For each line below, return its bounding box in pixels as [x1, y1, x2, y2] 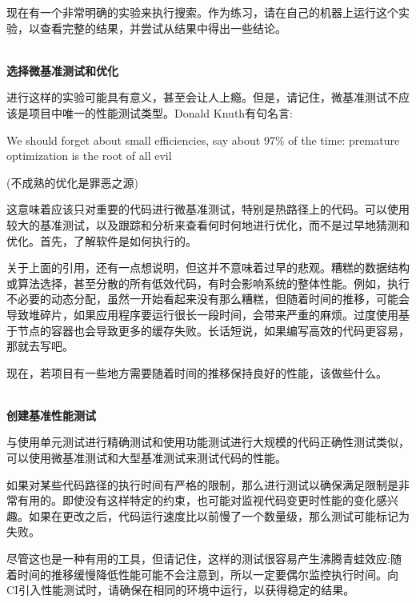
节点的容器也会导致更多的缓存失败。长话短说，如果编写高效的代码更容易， [17, 321, 410, 338]
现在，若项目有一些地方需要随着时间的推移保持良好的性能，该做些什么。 [6, 364, 387, 381]
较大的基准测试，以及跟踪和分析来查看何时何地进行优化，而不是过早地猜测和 [6, 216, 410, 233]
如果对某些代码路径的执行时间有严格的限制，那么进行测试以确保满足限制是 [6, 476, 398, 493]
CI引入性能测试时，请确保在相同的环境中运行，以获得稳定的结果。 [6, 581, 355, 598]
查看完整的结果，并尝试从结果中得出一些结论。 [39, 19, 286, 36]
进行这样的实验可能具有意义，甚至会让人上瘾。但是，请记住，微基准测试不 [6, 89, 398, 106]
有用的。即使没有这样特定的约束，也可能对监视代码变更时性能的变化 [17, 492, 376, 509]
